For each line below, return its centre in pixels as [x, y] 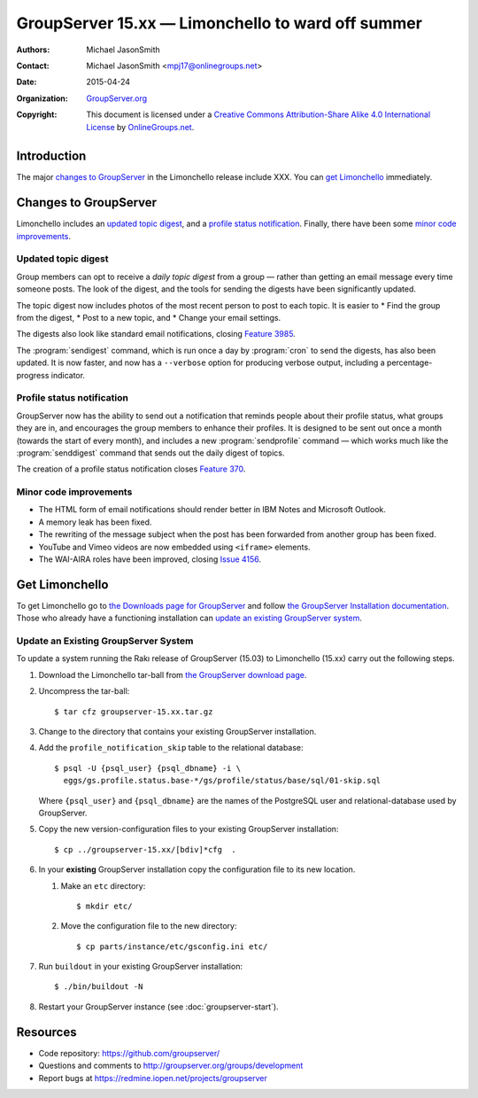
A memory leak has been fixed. [95, 522]
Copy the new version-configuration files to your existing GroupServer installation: [189, 829]
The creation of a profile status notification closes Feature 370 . [131, 469]
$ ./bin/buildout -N [99, 987]
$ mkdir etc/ [104, 906]
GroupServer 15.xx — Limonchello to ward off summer [219, 23]
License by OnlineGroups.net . [140, 127]
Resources [46, 1032]
